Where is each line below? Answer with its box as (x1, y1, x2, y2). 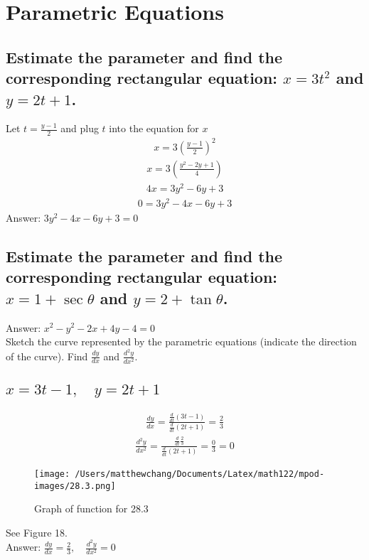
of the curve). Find (6, 348, 88, 363)
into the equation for (109, 121, 199, 136)
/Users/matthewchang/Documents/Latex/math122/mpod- (75, 468, 325, 479)
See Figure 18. (6, 524, 68, 539)
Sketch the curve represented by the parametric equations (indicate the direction (6, 334, 357, 349)
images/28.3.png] (34, 480, 116, 491)
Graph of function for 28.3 (34, 501, 149, 516)
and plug (60, 121, 99, 136)
